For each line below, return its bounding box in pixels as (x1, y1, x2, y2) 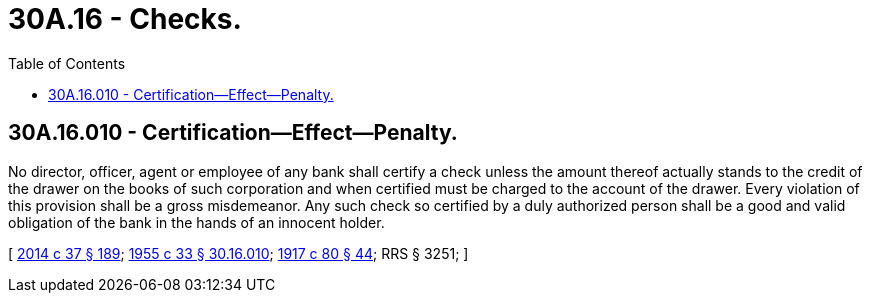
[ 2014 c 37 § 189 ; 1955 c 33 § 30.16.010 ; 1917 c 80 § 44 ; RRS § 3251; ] (8, 244, 469, 262)
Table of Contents (8, 54, 126, 72)
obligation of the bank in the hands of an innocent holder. (8, 213, 385, 231)
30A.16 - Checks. (8, 2, 242, 36)
